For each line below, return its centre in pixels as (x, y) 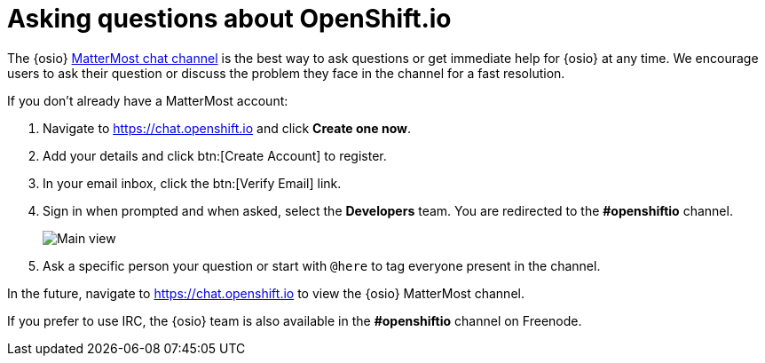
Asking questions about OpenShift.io (229, 19)
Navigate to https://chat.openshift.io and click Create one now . (227, 128)
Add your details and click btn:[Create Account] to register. (215, 155)
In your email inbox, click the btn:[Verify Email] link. (192, 183)
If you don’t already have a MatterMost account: (148, 100)
